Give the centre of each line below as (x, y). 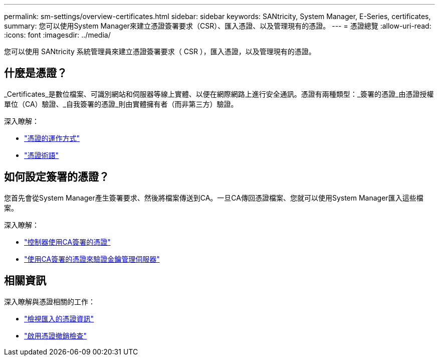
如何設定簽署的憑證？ (57, 177)
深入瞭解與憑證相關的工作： (50, 301)
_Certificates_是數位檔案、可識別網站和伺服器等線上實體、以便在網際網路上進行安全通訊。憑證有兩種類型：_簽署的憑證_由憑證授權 (219, 94)
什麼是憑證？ (36, 73)
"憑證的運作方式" (52, 138)
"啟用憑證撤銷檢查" (56, 335)
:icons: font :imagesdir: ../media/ (57, 35)
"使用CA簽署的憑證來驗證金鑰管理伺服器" (92, 259)
